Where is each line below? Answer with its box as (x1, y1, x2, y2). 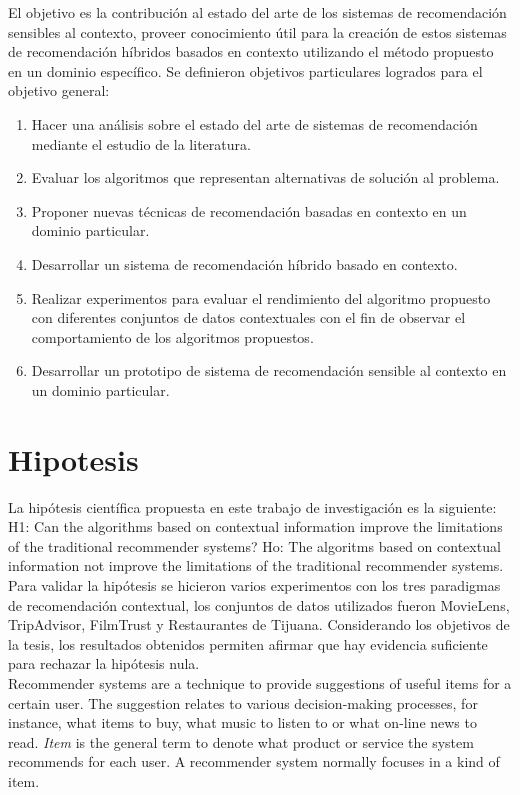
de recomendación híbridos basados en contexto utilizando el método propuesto (8, 41, 494, 62)
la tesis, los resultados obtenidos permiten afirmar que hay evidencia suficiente (8, 633, 488, 654)
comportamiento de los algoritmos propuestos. (31, 326, 314, 347)
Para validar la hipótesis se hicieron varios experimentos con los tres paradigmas (8, 575, 501, 595)
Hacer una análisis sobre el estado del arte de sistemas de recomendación (31, 113, 478, 134)
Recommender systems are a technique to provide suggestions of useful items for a (8, 672, 512, 693)
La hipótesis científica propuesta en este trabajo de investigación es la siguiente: (8, 496, 497, 517)
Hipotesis (8, 438, 139, 479)
